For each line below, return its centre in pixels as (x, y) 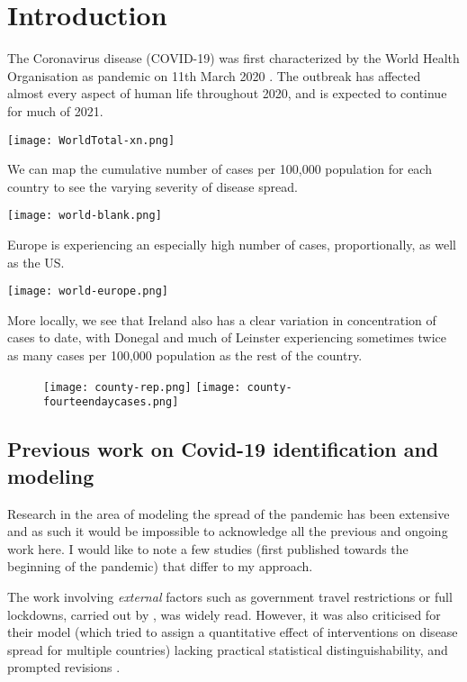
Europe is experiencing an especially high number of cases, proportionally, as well (232, 244)
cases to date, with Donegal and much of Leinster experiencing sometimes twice (227, 337)
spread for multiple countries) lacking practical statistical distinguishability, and (228, 649)
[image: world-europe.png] (88, 291)
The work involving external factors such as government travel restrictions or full (230, 596)
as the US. (36, 262)
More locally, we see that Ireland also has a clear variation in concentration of (222, 319)
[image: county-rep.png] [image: (142, 387)
